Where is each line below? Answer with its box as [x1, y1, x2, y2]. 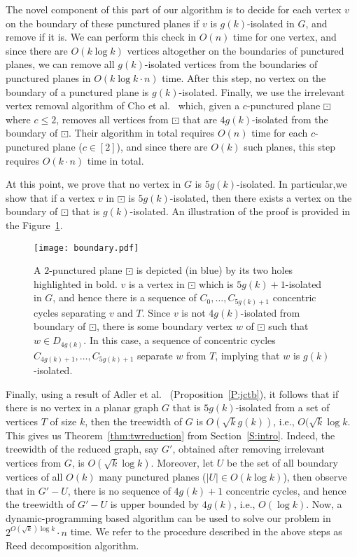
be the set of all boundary [226, 455, 338, 470]
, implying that [215, 348, 280, 362]
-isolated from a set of [235, 400, 330, 415]
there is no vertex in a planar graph [6, 400, 159, 415]
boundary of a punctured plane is [6, 84, 149, 99]
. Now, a [306, 497, 342, 511]
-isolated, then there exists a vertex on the [169, 190, 352, 205]
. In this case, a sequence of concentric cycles [83, 333, 276, 348]
